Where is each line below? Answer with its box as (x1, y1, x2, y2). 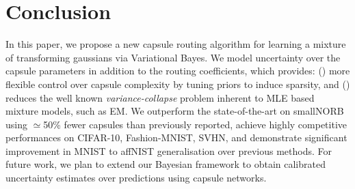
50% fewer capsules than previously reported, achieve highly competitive (43, 117, 347, 131)
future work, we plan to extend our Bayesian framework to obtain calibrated (5, 157, 326, 171)
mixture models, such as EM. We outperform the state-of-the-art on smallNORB (5, 104, 344, 118)
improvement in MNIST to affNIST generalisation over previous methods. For (5, 143, 332, 158)
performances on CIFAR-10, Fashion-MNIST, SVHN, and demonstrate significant (5, 130, 347, 145)
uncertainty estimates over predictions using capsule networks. (5, 171, 267, 185)
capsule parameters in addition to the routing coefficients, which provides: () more (5, 63, 350, 78)
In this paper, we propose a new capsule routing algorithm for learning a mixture (5, 37, 346, 51)
